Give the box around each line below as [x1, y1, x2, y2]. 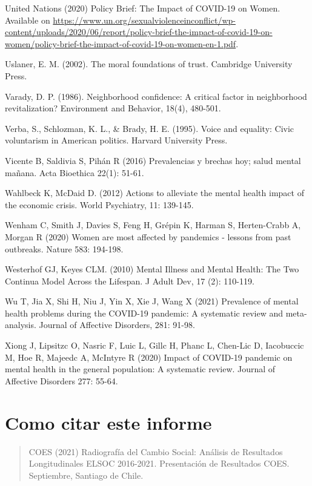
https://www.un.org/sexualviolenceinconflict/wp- [53, 13, 236, 26]
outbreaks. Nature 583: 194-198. [5, 242, 124, 255]
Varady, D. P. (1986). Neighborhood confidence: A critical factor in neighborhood [5, 90, 307, 102]
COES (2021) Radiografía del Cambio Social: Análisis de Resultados [28, 445, 283, 458]
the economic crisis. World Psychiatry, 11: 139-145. [5, 198, 194, 211]
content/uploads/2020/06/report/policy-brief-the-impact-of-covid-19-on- [5, 25, 273, 38]
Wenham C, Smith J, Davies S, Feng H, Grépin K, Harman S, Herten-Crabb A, [5, 218, 301, 231]
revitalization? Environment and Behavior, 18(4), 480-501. [5, 102, 221, 114]
